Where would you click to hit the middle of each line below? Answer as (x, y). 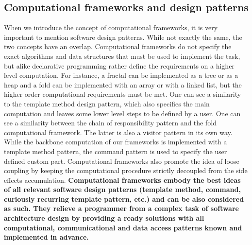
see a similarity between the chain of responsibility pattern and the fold (110, 123)
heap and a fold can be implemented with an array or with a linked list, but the (123, 84)
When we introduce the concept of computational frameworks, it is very (111, 27)
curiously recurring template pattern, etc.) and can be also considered (124, 199)
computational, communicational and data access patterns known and (123, 227)
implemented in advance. (46, 237)
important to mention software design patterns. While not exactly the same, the (123, 37)
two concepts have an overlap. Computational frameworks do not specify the (118, 46)
